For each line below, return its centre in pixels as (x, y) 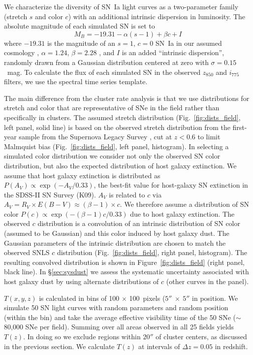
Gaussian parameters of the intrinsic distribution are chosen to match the (115, 242)
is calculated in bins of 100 (79, 298)
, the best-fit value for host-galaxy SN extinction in (171, 185)
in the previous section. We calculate (59, 346)
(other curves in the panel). (207, 281)
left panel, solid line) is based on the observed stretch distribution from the (117, 127)
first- (240, 127)
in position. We (215, 298)
